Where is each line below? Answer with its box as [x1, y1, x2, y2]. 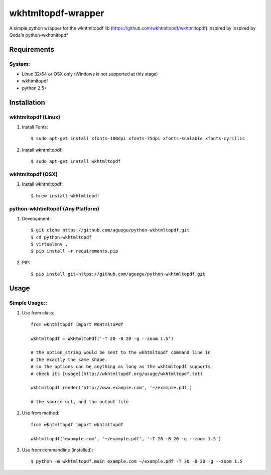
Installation [9, 98, 45, 106]
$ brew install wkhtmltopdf [31, 193, 100, 198]
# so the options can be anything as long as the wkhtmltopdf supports [31, 364, 211, 370]
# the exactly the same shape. [31, 357, 108, 363]
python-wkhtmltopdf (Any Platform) [9, 205, 100, 212]
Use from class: [22, 310, 55, 316]
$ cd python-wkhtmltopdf [31, 234, 92, 240]
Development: [22, 215, 51, 221]
